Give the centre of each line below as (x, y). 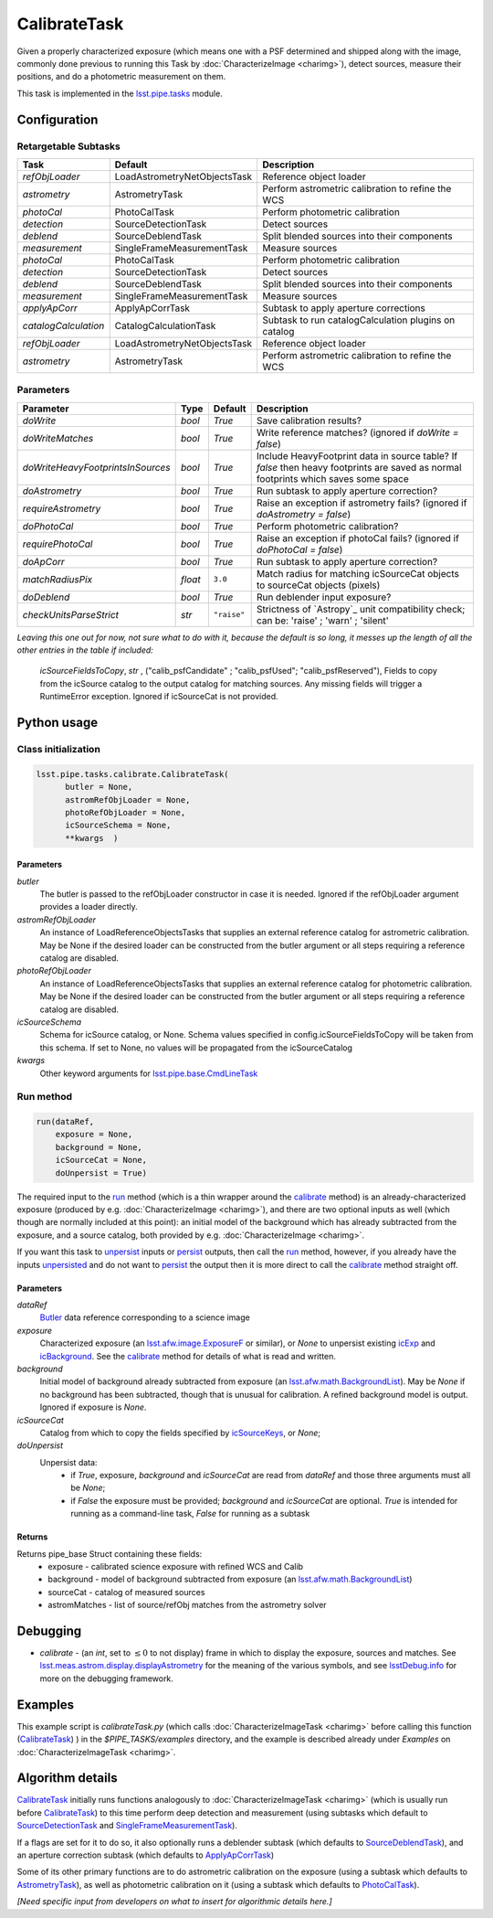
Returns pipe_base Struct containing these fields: (110, 1553)
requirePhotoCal (58, 544)
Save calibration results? (309, 421)
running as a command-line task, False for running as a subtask (190, 1514)
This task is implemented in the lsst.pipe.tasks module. (120, 93)
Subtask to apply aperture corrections (344, 308)
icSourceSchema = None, (118, 826)
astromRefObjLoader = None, (128, 799)
